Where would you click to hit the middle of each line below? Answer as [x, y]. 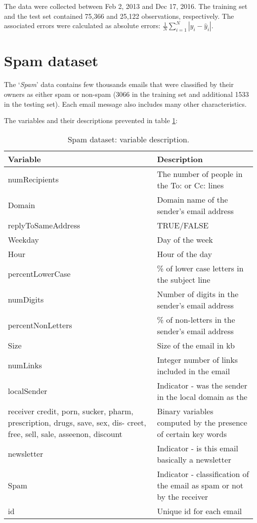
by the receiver [182, 496]
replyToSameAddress [44, 225]
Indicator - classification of [203, 474]
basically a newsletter [194, 459]
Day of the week [185, 239]
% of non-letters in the [196, 319]
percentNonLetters [40, 325]
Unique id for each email [199, 511]
